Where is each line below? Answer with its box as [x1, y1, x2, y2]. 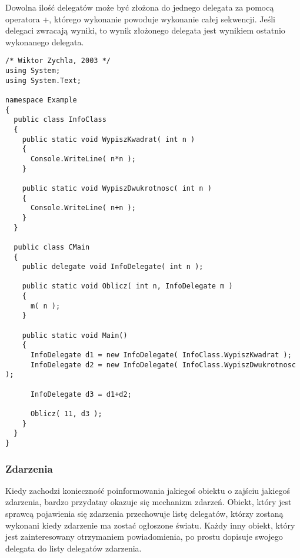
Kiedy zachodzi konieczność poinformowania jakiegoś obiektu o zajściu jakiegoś [5, 484, 291, 496]
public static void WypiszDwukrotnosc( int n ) [22, 184, 212, 192]
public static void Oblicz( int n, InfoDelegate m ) [22, 282, 233, 291]
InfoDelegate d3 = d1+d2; [30, 390, 132, 398]
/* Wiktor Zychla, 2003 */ [5, 57, 111, 65]
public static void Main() [22, 331, 128, 340]
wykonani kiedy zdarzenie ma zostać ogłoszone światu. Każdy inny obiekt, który [5, 519, 295, 531]
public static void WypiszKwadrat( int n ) [22, 135, 195, 144]
